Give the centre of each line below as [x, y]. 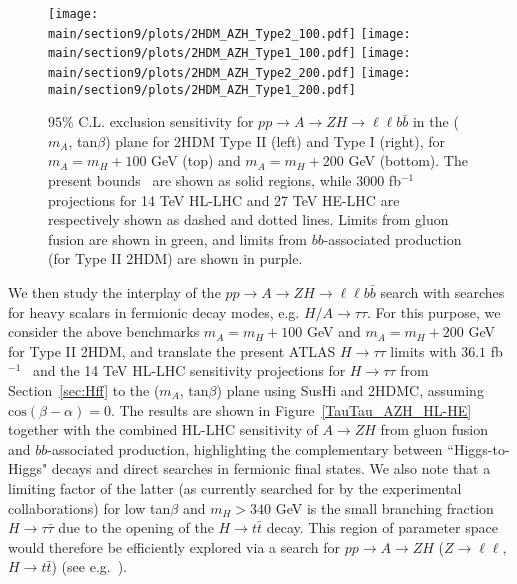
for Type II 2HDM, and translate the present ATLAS [172, 350]
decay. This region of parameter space [382, 527]
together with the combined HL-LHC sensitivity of [163, 429]
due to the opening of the [136, 527]
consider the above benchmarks [104, 331]
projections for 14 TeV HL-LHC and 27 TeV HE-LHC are [224, 199]
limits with [423, 350]
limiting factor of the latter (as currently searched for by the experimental [235, 487]
